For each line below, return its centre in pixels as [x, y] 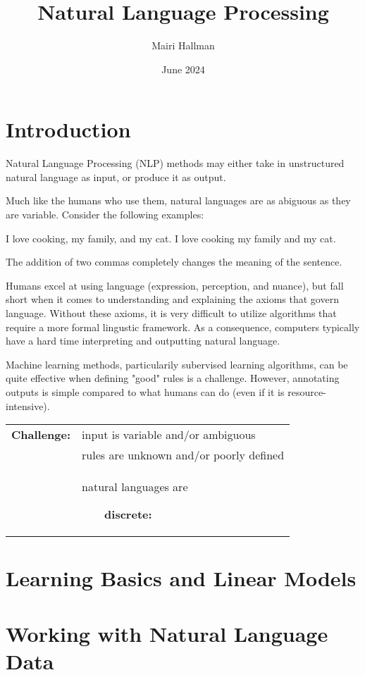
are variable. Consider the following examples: [105, 215]
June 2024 [183, 69]
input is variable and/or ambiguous [169, 435]
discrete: [128, 514]
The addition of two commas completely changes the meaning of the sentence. [174, 262]
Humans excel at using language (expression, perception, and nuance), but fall [175, 285]
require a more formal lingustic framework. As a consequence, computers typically [183, 327]
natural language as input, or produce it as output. [116, 177]
